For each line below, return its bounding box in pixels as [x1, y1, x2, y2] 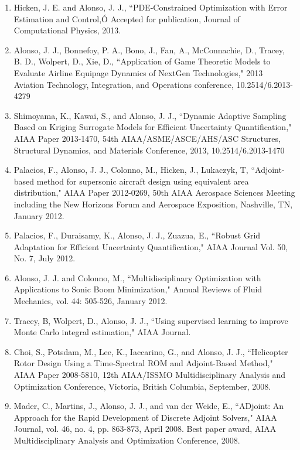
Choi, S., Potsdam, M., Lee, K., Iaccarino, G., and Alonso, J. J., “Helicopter [13, 345, 288, 357]
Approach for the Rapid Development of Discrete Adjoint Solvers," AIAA [13, 411, 277, 423]
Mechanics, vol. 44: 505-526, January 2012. [13, 295, 168, 307]
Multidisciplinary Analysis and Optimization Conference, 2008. [13, 434, 240, 446]
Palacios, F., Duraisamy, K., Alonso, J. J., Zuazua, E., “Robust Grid [13, 229, 261, 241]
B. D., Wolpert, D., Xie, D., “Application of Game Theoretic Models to [13, 55, 271, 67]
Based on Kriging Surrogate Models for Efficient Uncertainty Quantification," [13, 121, 292, 133]
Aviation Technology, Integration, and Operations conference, [13, 78, 234, 90]
